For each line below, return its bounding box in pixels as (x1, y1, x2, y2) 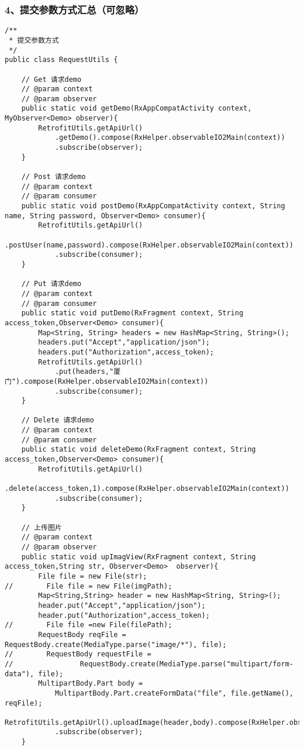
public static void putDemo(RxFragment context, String (21, 309, 244, 318)
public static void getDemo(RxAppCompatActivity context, (21, 104, 252, 113)
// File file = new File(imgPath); (5, 582, 172, 590)
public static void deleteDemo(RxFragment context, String (21, 445, 256, 454)
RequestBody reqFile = (38, 630, 126, 639)
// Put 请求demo (21, 280, 82, 288)
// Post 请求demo (21, 173, 86, 181)
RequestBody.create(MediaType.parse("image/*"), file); (5, 640, 227, 649)
